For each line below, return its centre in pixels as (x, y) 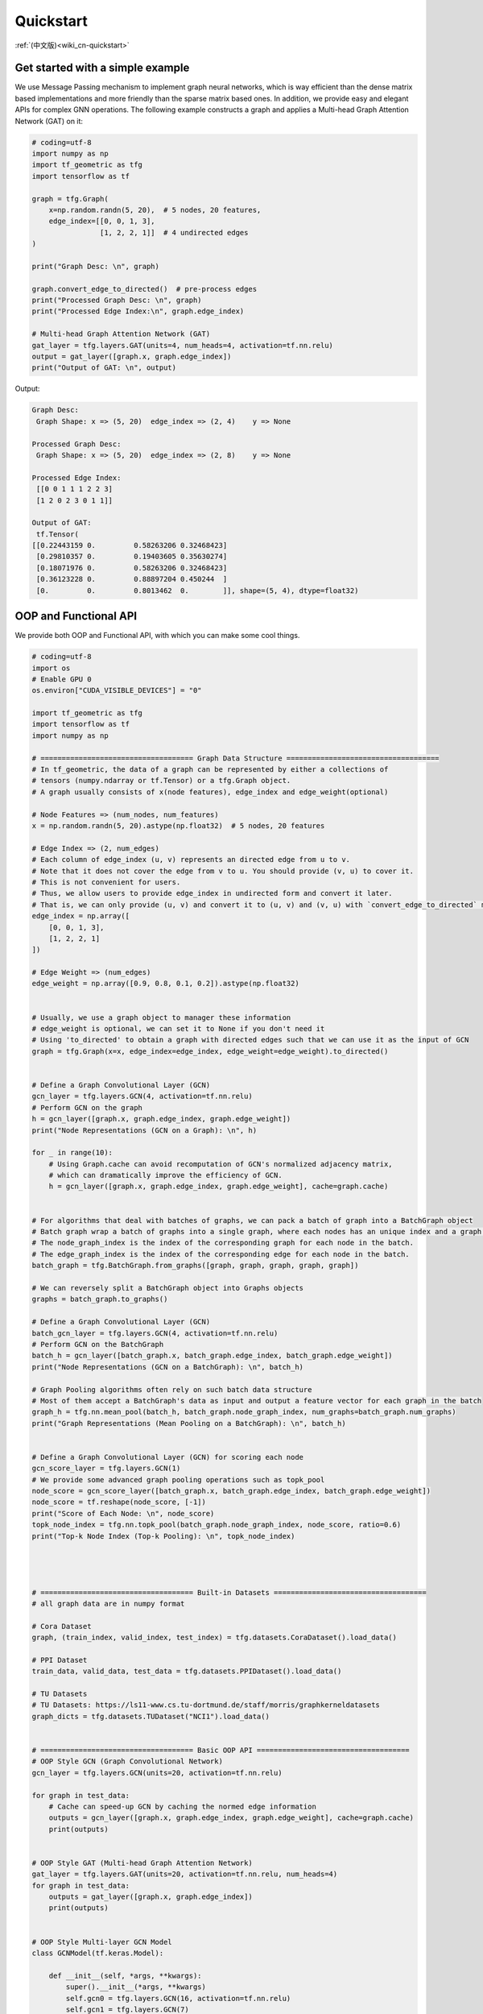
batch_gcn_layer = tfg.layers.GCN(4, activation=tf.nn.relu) (155, 1333)
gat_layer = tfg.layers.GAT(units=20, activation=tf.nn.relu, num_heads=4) (185, 1874)
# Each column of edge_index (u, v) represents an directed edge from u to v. (191, 860)
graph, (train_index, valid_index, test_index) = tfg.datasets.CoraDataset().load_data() (215, 1638)
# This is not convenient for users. (106, 882)
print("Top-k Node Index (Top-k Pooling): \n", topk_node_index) (163, 1536)
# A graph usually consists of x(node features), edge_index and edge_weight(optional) (210, 792)
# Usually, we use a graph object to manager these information (161, 1017)
